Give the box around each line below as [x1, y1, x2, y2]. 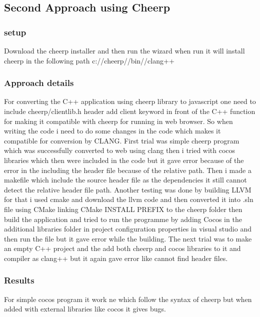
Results [4, 274, 34, 286]
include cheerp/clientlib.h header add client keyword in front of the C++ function [4, 106, 255, 116]
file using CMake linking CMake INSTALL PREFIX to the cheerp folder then [4, 203, 242, 214]
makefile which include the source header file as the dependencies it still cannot [4, 174, 247, 185]
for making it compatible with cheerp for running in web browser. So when [4, 115, 233, 126]
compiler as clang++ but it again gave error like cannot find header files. [4, 252, 228, 263]
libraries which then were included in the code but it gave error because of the [4, 154, 244, 165]
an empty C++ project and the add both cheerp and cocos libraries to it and [4, 243, 241, 253]
